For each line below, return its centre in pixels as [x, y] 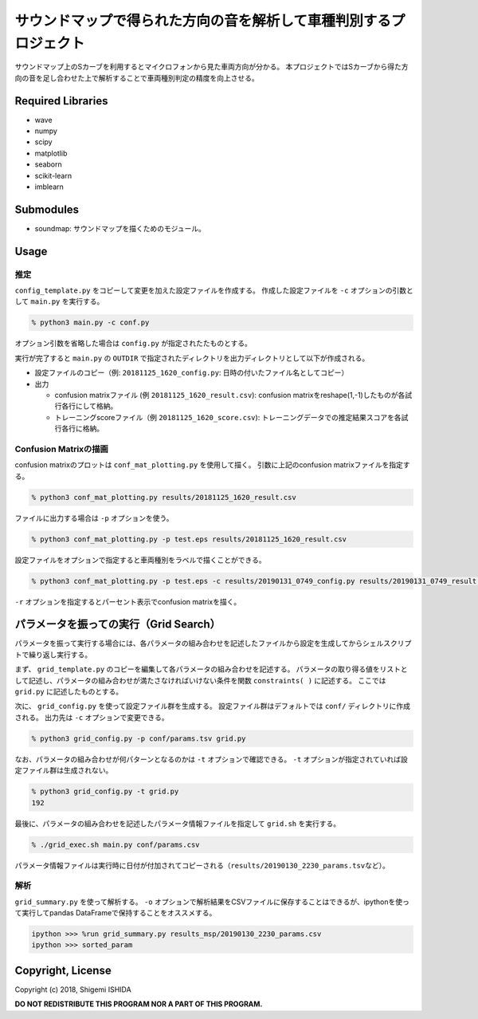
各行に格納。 [82, 429]
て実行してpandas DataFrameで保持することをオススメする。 [116, 913]
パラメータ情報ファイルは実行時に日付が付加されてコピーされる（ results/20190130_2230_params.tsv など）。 [202, 865]
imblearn [49, 187]
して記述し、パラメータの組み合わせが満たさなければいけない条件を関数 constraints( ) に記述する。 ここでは [200, 680]
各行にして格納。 [89, 406]
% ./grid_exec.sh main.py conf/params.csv [116, 844]
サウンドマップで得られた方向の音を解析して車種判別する [203, 21]
